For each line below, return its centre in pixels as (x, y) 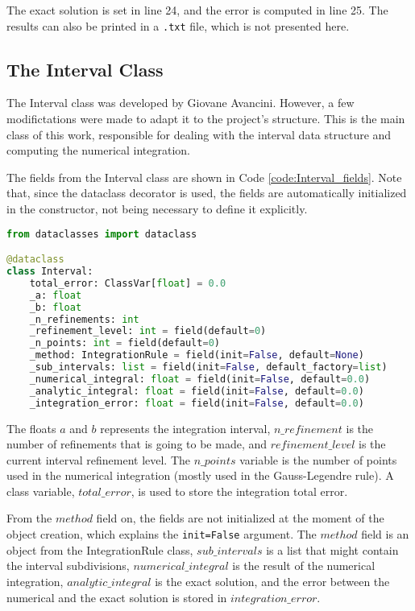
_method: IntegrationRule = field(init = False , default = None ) (197, 355)
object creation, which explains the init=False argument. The (162, 534)
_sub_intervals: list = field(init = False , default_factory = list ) (208, 367)
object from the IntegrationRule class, (100, 549)
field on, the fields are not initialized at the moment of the (240, 518)
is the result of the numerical (304, 566)
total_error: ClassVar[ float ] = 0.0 (128, 283)
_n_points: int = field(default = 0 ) (124, 343)
